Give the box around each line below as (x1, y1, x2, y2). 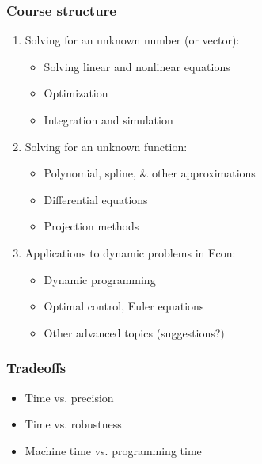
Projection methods (44, 218, 139, 234)
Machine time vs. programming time (25, 442, 202, 458)
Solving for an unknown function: (25, 138, 188, 154)
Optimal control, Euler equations (44, 298, 204, 314)
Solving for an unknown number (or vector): (25, 32, 240, 48)
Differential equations (44, 191, 148, 207)
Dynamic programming (44, 271, 156, 287)
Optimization (44, 85, 108, 101)
